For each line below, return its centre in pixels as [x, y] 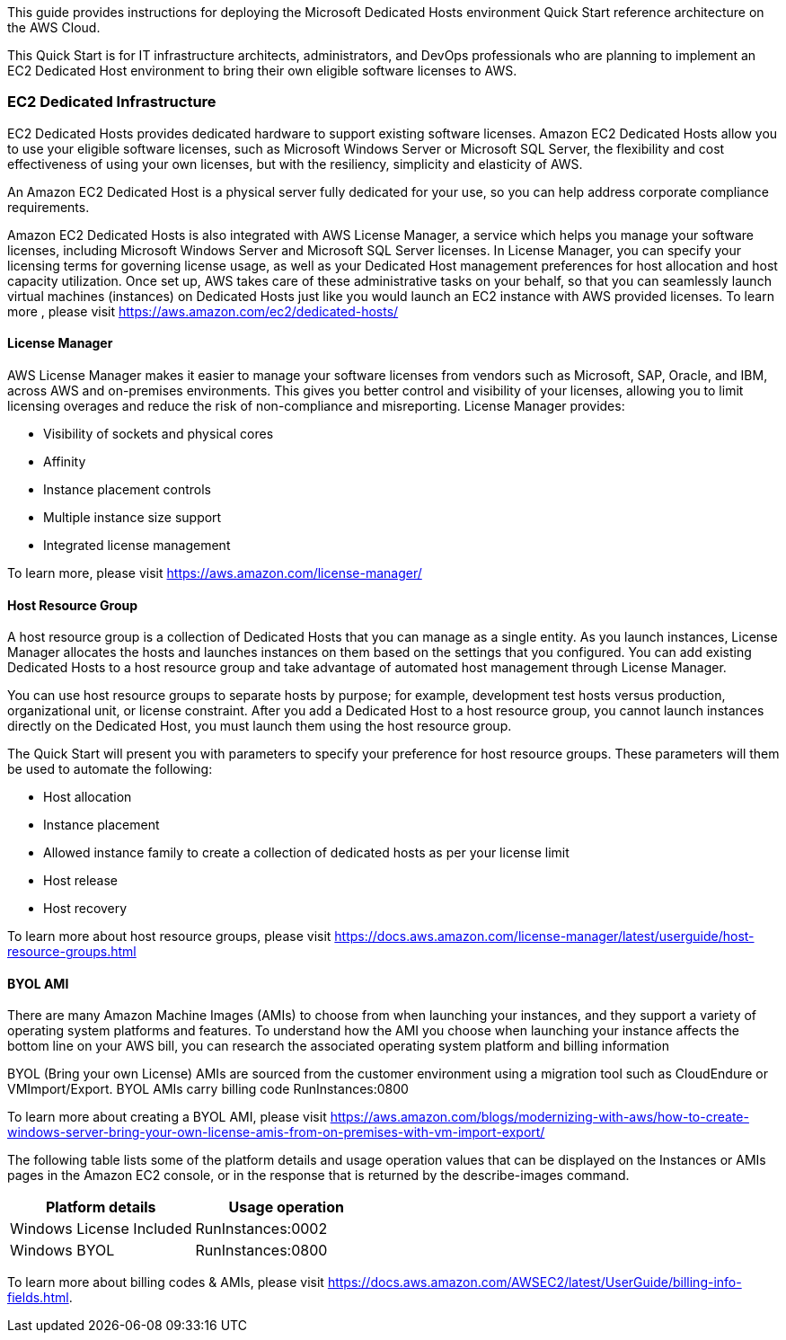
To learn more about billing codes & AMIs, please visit [166, 1282]
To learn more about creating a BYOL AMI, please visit [167, 1117]
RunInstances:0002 [261, 1229]
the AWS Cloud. [54, 27]
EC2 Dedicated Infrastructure [112, 102]
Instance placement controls [127, 489]
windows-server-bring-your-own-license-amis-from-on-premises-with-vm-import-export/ [276, 1132]
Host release [81, 881]
